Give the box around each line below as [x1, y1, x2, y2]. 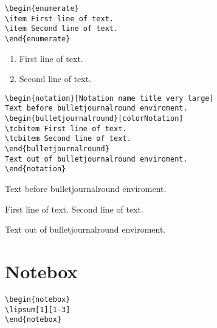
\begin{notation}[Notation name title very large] [5, 94, 214, 103]
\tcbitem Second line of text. [5, 134, 131, 143]
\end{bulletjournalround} [5, 145, 109, 154]
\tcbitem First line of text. [5, 124, 127, 133]
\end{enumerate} [5, 34, 71, 43]
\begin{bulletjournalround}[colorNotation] [5, 114, 184, 123]
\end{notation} [5, 165, 66, 174]
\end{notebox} [5, 315, 62, 324]
